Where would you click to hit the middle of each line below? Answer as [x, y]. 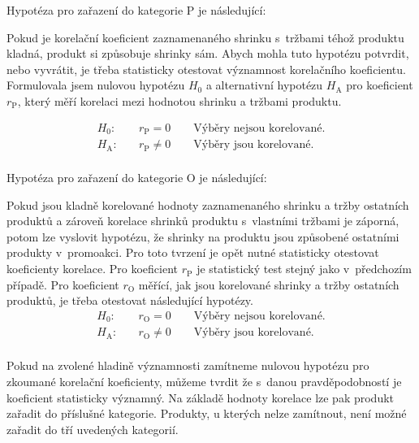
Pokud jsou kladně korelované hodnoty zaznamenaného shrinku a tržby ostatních [208, 204]
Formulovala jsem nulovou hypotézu [96, 85]
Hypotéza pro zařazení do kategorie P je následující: [136, 10]
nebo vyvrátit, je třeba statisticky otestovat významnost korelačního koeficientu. [206, 69]
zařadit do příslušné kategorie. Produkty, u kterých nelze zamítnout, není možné [207, 413]
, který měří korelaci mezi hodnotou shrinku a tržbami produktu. [179, 100]
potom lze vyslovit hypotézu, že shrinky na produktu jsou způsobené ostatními [203, 236]
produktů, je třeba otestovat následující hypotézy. [130, 300]
